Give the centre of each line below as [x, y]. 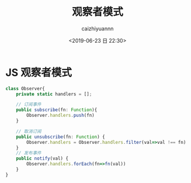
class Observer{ [25, 88]
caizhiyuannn [98, 28]
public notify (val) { [42, 158]
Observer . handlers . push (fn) [60, 115]
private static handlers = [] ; [54, 94]
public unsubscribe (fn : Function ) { [61, 137]
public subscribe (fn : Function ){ [57, 110]
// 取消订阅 [29, 131]
